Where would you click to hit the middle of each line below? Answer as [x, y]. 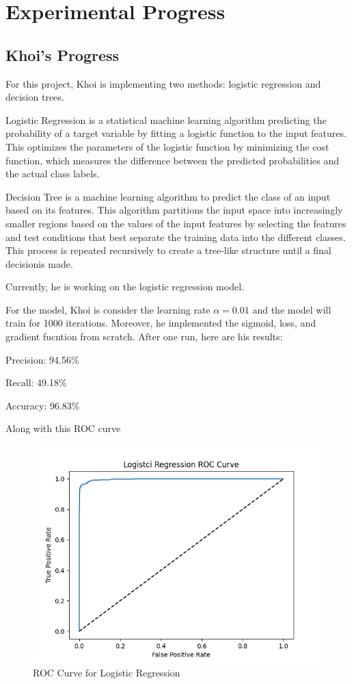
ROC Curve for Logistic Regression [107, 672]
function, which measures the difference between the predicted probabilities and [173, 160]
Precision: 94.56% [42, 359]
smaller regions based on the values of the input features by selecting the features [176, 223]
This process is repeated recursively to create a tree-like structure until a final [168, 250]
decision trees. [35, 97]
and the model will [292, 309]
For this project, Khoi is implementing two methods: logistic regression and [163, 83]
